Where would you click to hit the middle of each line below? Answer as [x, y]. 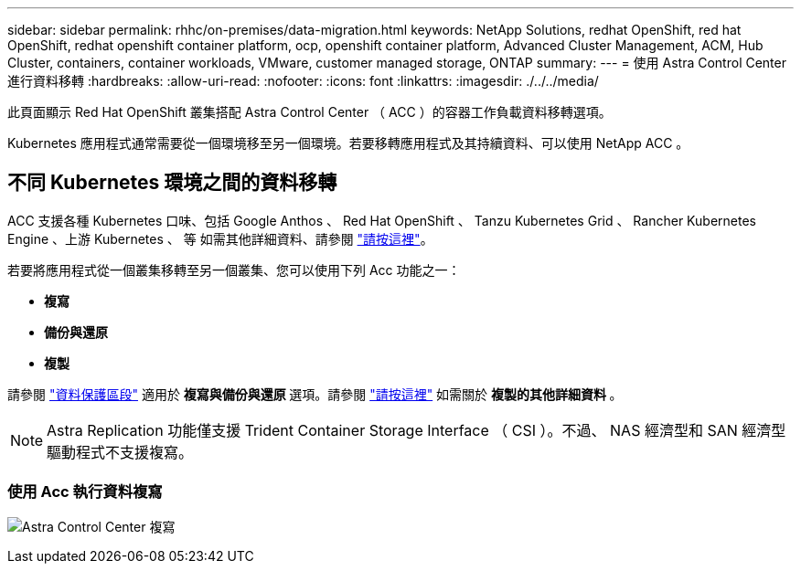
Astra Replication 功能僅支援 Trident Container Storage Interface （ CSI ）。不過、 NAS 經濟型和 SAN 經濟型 [417, 430]
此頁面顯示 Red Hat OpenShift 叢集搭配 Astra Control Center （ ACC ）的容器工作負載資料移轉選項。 [310, 112]
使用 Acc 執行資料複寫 [85, 492]
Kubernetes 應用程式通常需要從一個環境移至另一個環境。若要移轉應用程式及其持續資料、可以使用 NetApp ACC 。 [348, 143]
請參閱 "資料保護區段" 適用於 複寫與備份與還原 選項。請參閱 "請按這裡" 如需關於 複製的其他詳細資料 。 [315, 394]
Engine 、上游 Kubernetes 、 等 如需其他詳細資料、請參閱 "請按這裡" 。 [220, 238]
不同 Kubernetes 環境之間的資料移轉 [172, 183]
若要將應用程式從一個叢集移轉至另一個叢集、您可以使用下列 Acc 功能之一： [234, 270]
